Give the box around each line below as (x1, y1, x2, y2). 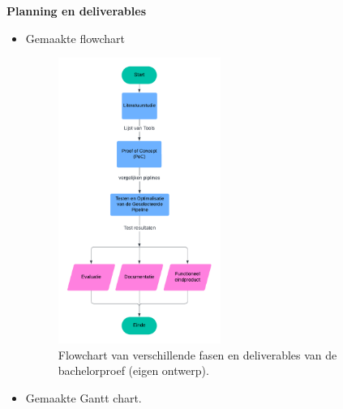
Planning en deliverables (6, 2, 146, 19)
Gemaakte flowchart (25, 29, 126, 46)
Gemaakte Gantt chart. (25, 390, 142, 407)
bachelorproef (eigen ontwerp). (58, 362, 209, 379)
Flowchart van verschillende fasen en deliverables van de (58, 346, 337, 363)
